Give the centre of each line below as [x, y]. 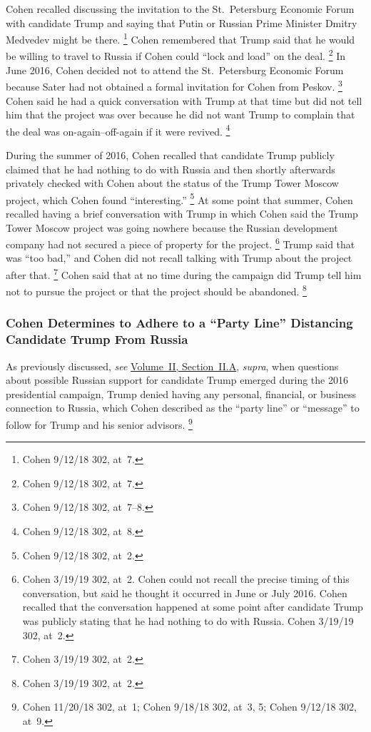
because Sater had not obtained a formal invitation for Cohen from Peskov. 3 [174, 85]
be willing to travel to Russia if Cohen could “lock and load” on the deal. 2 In [176, 55]
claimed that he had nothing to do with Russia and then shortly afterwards [171, 169]
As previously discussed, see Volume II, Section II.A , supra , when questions [172, 366]
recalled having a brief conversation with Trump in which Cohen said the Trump [182, 213]
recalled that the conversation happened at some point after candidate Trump [193, 607]
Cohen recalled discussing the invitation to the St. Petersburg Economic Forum [180, 9]
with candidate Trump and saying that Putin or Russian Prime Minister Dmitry [182, 22]
